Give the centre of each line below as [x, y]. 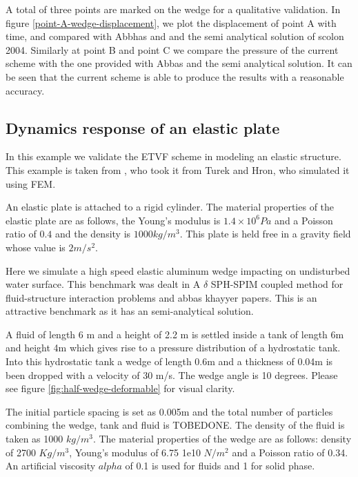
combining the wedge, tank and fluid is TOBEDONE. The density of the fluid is [175, 425]
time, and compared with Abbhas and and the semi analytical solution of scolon [175, 36]
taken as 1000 [34, 439]
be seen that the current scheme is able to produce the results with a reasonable [175, 76]
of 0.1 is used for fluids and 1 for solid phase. [220, 466]
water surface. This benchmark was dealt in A [103, 284]
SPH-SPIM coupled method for [277, 284]
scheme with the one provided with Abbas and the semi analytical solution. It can [179, 63]
